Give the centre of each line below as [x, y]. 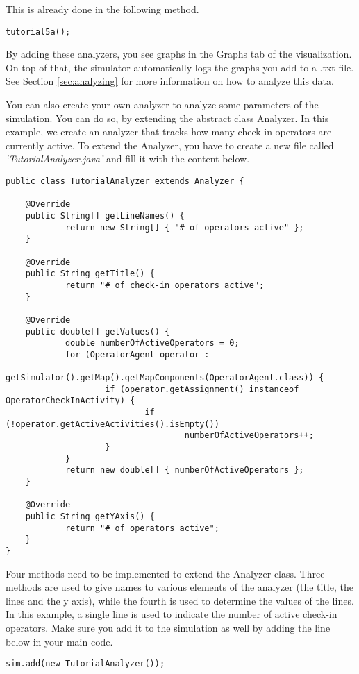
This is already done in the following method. [102, 9]
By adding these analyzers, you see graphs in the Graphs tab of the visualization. [179, 54]
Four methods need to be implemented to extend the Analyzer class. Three [165, 573]
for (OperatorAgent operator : [137, 354]
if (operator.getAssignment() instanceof [202, 389]
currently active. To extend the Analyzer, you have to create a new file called [170, 145]
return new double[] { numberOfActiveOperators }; [184, 470]
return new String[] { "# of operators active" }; [184, 227]
